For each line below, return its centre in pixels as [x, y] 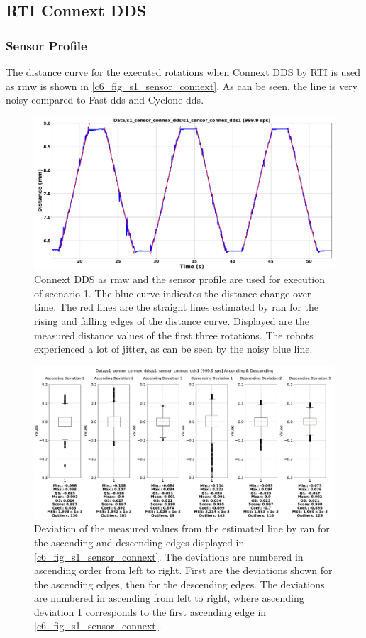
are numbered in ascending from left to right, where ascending [169, 598]
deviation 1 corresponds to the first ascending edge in [150, 611]
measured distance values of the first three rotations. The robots [174, 335]
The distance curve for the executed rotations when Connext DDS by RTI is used [183, 72]
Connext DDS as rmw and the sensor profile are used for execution [180, 279]
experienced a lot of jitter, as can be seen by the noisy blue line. [173, 349]
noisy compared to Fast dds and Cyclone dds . [105, 100]
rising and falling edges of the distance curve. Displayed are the [172, 321]
